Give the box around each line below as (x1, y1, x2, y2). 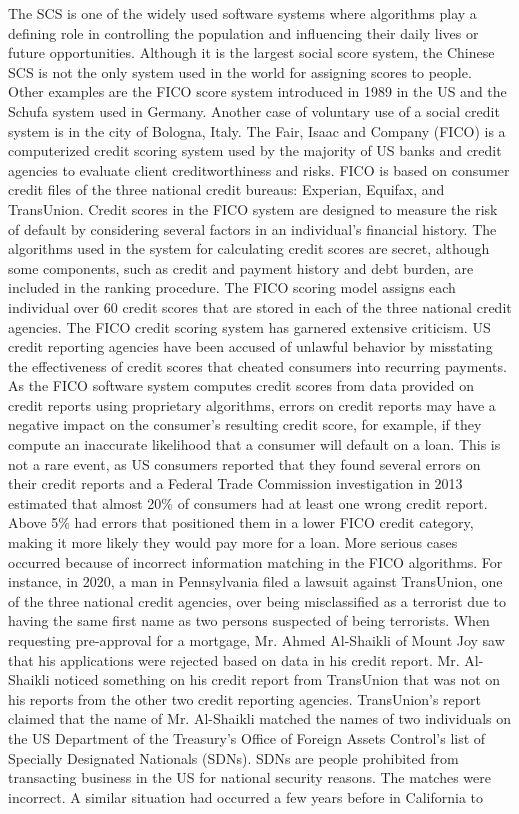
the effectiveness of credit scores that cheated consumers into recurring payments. (8, 355, 507, 376)
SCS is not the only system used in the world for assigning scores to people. (8, 61, 472, 82)
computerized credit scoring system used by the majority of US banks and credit (8, 140, 502, 161)
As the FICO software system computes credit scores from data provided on (8, 375, 474, 396)
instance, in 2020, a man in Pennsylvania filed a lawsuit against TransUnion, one (8, 571, 503, 592)
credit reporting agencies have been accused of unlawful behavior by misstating (8, 336, 493, 357)
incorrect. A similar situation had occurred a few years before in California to (8, 786, 484, 807)
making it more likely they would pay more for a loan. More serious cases (8, 532, 458, 553)
